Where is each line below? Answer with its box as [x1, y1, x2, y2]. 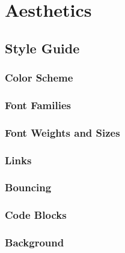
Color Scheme [5, 70, 73, 85]
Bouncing [5, 180, 52, 195]
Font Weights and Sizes [5, 125, 120, 140]
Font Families [5, 97, 71, 112]
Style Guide [5, 38, 80, 57]
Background [5, 235, 64, 250]
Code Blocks [5, 207, 67, 222]
